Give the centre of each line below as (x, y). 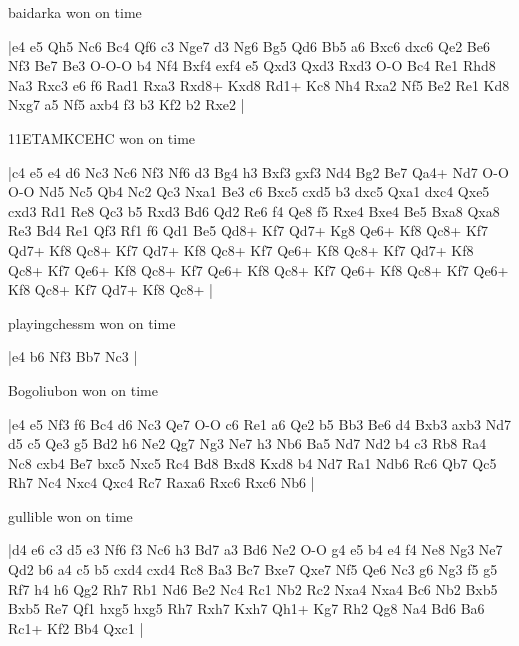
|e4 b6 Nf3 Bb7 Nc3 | (73, 356)
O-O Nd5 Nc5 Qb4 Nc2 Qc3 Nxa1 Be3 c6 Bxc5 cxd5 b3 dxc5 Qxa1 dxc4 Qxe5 (249, 191)
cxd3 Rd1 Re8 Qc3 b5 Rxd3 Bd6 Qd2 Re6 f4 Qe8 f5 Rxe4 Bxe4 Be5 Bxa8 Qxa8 (254, 210)
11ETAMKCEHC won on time (102, 137)
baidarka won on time (75, 12)
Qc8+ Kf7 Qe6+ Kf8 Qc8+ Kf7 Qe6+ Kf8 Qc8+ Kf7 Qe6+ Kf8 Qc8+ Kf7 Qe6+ (258, 269)
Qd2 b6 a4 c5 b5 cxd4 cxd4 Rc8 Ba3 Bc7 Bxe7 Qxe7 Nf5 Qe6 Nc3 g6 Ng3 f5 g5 (253, 569)
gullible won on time (70, 515)
